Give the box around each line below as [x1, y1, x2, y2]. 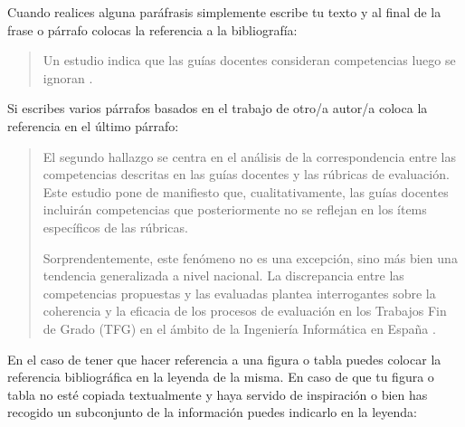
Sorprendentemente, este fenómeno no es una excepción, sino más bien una [43, 248, 458, 267]
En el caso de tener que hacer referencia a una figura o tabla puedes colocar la [7, 349, 441, 368]
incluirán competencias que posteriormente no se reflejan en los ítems [43, 200, 427, 219]
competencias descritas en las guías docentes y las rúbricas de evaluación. [43, 165, 450, 184]
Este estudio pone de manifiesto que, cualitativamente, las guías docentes [43, 182, 449, 201]
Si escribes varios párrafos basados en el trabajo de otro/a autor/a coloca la [7, 99, 428, 118]
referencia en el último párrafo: [7, 116, 179, 135]
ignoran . [43, 68, 93, 87]
